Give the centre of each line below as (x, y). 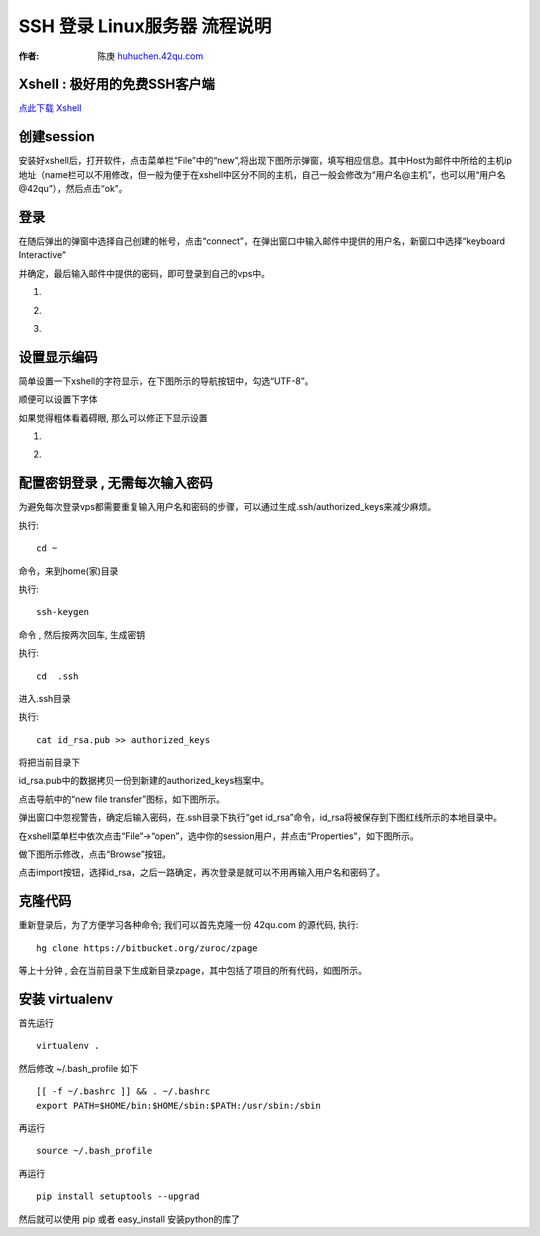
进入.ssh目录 (45, 698)
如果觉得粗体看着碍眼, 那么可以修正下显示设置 (113, 417)
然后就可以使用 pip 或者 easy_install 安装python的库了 (129, 1219)
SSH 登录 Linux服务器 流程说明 (145, 26)
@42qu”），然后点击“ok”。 (73, 189)
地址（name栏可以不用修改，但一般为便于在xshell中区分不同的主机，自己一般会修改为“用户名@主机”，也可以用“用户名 (262, 174)
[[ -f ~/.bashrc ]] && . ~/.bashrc (123, 1091)
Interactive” (42, 255)
